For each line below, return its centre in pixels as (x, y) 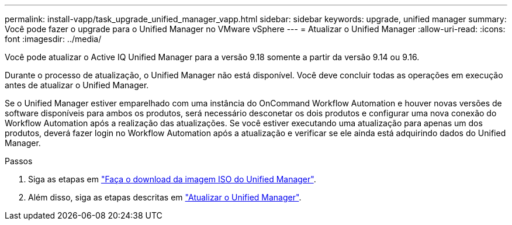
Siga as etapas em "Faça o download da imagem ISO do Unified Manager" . (172, 179)
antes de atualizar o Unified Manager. (77, 85)
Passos (19, 161)
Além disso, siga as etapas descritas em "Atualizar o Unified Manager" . (165, 197)
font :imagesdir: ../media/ (53, 39)
